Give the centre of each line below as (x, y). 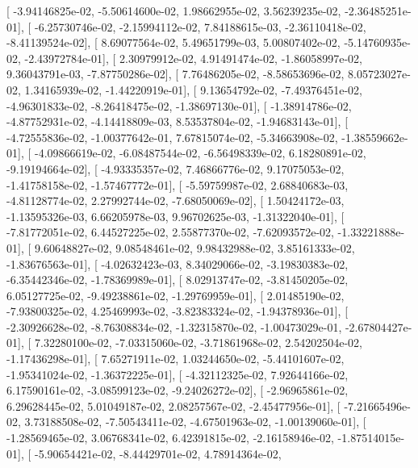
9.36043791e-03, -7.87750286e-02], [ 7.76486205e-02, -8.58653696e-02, (176, 74)
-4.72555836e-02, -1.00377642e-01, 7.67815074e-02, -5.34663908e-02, (172, 137)
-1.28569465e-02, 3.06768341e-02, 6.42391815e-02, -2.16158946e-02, (170, 438)
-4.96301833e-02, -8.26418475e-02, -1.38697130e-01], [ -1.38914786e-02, (179, 105)
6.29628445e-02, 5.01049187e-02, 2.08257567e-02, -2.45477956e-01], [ (173, 405)
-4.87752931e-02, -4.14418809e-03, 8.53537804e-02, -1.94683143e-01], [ (178, 121)
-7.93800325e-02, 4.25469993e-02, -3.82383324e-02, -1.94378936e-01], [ (178, 311)
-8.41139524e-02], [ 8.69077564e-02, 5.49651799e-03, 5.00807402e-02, (173, 42)
